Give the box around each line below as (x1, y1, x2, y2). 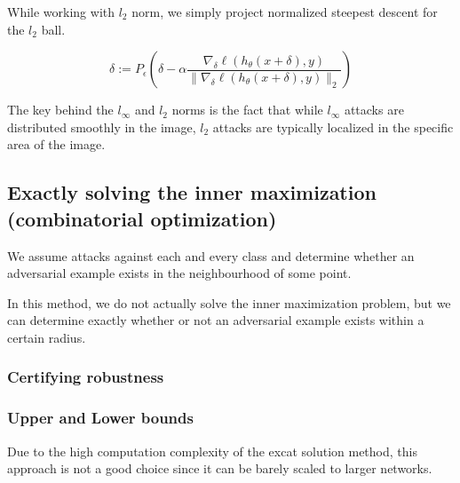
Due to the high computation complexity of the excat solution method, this (7, 441, 417, 460)
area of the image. (7, 135, 106, 154)
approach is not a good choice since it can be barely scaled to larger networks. (7, 459, 432, 478)
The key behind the (7, 100, 114, 119)
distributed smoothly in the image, (7, 117, 196, 136)
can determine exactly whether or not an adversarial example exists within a (7, 311, 424, 329)
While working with (7, 3, 115, 20)
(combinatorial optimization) (7, 204, 277, 232)
